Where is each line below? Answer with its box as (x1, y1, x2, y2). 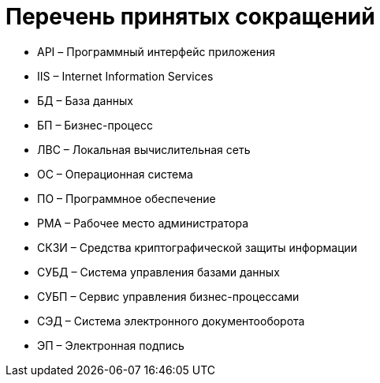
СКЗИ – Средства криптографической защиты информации (37, 240, 358, 254)
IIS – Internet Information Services (37, 69, 214, 83)
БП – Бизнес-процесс (37, 118, 153, 132)
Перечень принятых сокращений (6, 3, 375, 30)
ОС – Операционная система (37, 167, 193, 181)
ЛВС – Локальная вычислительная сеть (37, 142, 251, 156)
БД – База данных (37, 93, 133, 107)
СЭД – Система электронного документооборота (37, 314, 305, 328)
